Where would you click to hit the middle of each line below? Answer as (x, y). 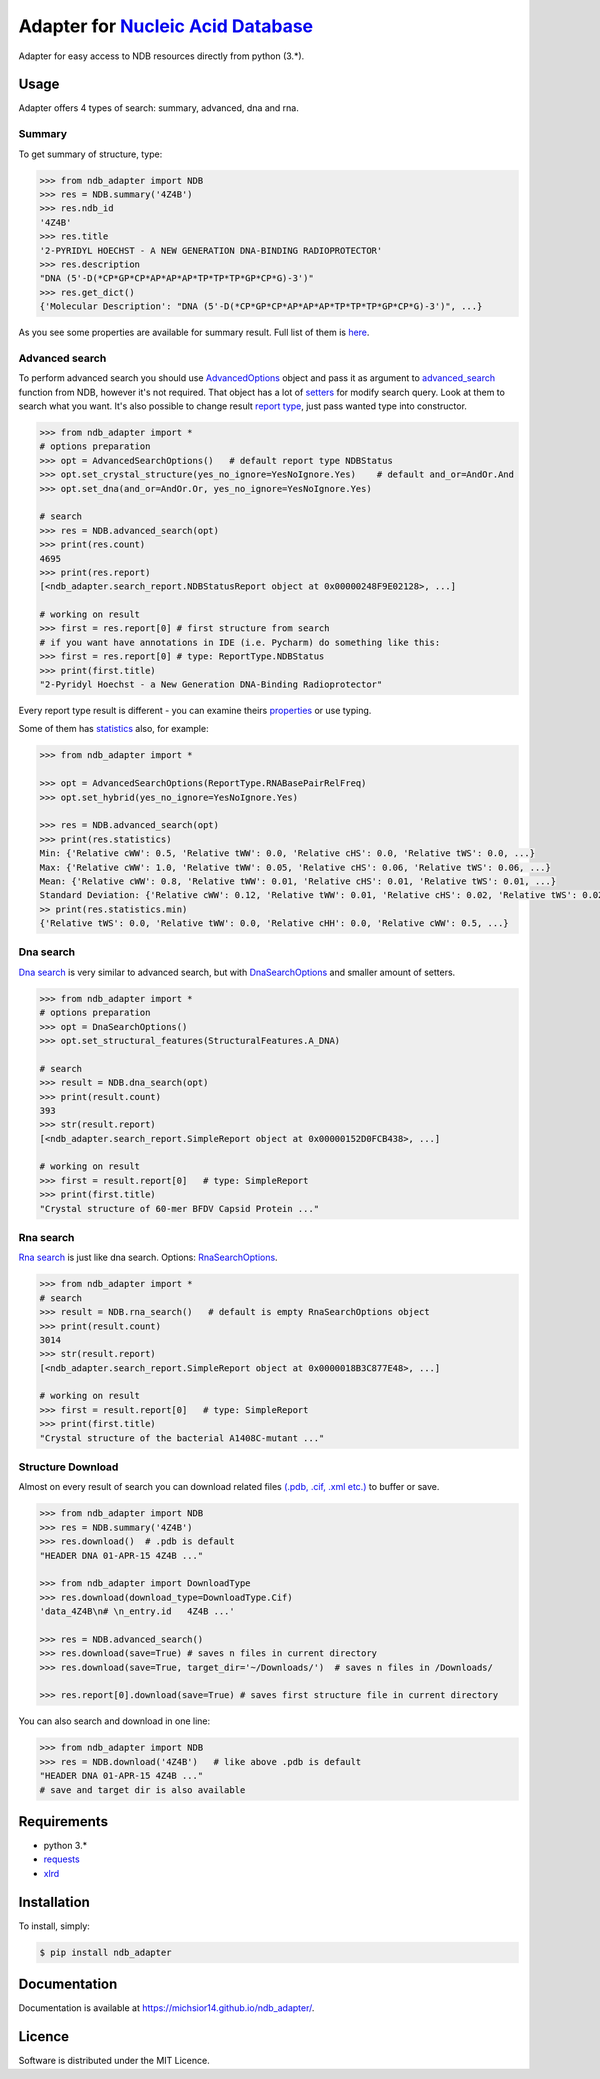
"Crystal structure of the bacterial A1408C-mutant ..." (182, 1438)
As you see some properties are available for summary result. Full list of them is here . (194, 332)
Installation (54, 1901)
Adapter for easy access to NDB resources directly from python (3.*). (161, 56)
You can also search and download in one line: (114, 1721)
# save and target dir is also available (142, 1789)
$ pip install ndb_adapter (105, 1952)
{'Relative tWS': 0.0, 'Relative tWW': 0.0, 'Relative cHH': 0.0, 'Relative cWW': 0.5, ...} (274, 923)
